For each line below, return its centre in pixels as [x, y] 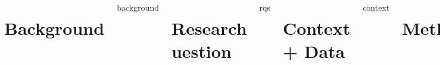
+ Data [314, 51]
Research [209, 28]
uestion [201, 51]
